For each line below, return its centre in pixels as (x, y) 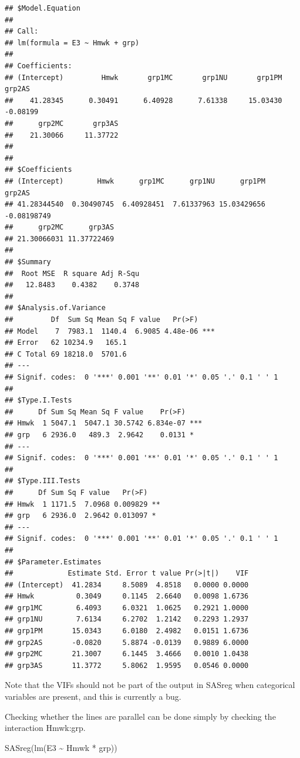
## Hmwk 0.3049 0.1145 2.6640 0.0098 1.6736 (127, 596)
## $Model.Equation (43, 8)
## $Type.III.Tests (43, 481)
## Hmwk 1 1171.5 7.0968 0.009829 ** (82, 504)
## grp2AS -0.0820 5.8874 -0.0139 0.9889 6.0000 (127, 642)
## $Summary (28, 262)
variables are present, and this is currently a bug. (93, 697)
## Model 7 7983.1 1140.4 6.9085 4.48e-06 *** (110, 331)
